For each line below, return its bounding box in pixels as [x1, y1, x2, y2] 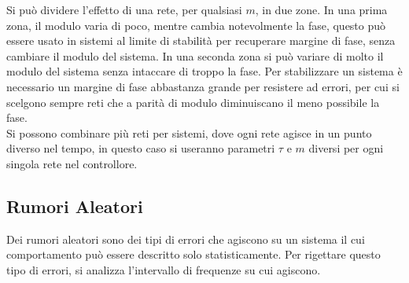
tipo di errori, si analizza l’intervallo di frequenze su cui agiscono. [6, 261, 321, 277]
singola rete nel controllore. [6, 155, 138, 171]
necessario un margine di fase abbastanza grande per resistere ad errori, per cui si [6, 78, 400, 94]
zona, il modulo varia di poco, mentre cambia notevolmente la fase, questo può [6, 17, 386, 33]
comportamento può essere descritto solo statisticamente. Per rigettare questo [6, 246, 381, 263]
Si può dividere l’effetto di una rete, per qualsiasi [6, 2, 242, 17]
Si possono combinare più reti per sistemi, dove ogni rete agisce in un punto [6, 124, 372, 141]
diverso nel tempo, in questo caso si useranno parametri [6, 140, 275, 156]
